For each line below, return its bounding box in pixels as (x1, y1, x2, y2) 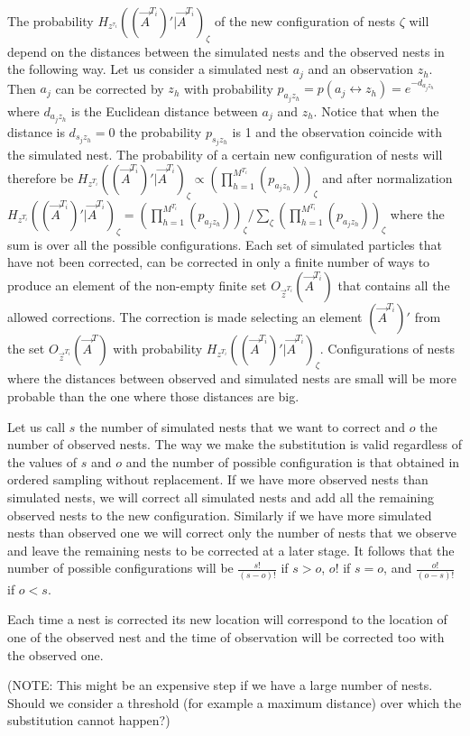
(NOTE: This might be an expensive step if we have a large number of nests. (7, 676, 433, 695)
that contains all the (337, 275, 450, 294)
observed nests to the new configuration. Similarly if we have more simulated (7, 505, 432, 524)
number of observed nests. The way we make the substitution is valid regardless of (7, 435, 462, 454)
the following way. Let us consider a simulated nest (7, 60, 290, 78)
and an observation (308, 60, 413, 78)
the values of (7, 452, 78, 471)
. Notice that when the (313, 101, 439, 120)
